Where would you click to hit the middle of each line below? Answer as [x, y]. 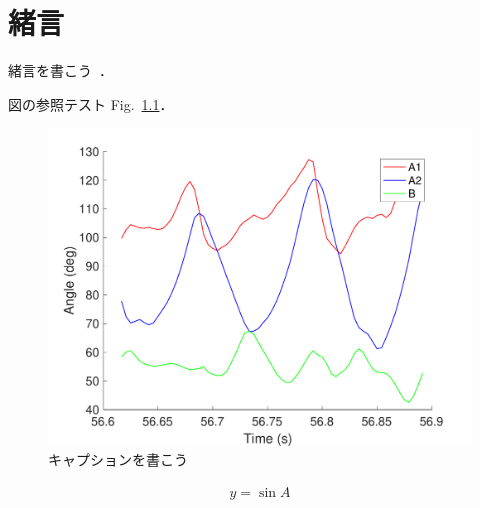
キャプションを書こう [118, 459]
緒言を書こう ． [60, 70]
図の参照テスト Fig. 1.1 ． [91, 103]
